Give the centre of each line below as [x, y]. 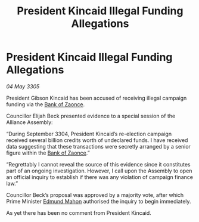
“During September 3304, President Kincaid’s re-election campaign [89, 134]
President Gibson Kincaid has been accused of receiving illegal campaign [97, 98]
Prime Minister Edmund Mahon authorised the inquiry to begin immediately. [99, 201]
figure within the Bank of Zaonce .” [48, 153]
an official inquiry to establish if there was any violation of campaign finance [100, 177]
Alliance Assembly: [29, 122]
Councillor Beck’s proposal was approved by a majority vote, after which [95, 195]
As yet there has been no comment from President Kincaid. [79, 212]
